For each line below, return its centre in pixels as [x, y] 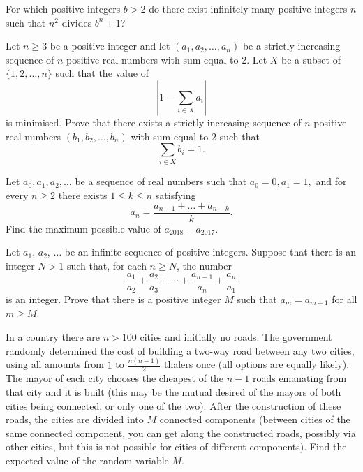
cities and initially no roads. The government [236, 337]
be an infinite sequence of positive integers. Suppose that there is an [210, 252]
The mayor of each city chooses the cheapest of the [115, 378]
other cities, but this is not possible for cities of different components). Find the [176, 447]
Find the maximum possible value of [83, 228]
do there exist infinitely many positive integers [248, 8]
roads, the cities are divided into [75, 419]
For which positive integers [63, 8]
